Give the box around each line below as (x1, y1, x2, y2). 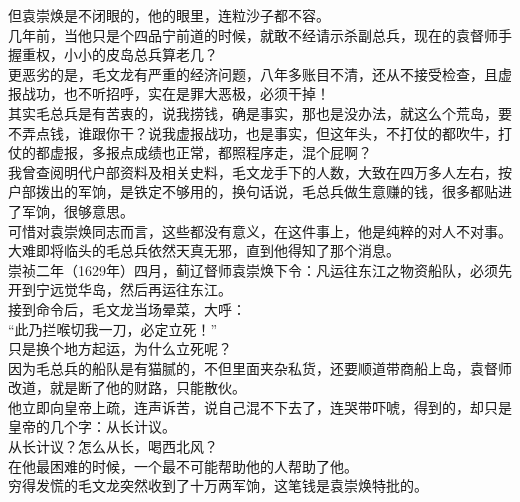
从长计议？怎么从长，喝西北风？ (8, 436, 218, 457)
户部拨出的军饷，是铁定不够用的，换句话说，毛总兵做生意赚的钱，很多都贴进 (8, 181, 512, 202)
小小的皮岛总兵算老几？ (63, 44, 218, 65)
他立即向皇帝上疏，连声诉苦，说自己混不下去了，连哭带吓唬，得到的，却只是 (8, 396, 512, 417)
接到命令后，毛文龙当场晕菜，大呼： (8, 298, 246, 319)
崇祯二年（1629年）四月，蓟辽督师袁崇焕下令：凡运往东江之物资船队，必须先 (8, 259, 512, 280)
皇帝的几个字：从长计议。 (8, 416, 176, 437)
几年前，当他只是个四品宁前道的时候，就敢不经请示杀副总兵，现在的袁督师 (8, 24, 498, 45)
